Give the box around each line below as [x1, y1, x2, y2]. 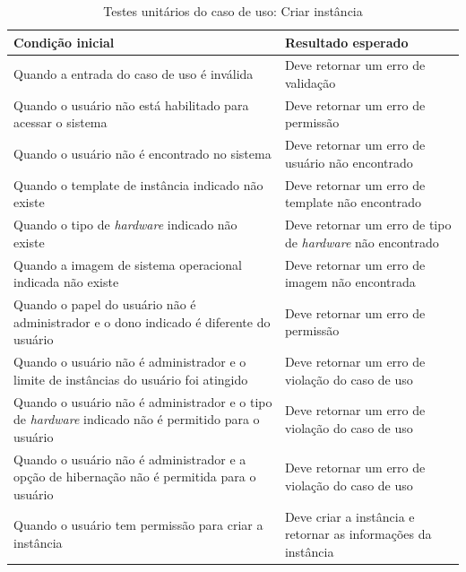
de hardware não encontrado [284, 232, 439, 251]
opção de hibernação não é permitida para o [13, 467, 256, 486]
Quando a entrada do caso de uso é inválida [13, 65, 254, 83]
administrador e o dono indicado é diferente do [13, 312, 271, 331]
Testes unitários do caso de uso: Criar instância [103, 2, 363, 20]
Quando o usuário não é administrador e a [13, 449, 246, 468]
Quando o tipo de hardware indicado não [13, 215, 237, 234]
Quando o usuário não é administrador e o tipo [13, 392, 272, 411]
